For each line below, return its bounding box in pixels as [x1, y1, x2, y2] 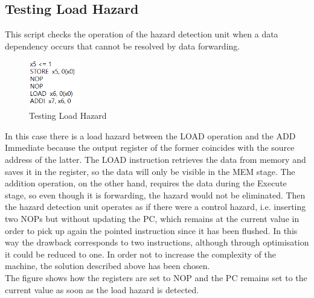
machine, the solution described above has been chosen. [5, 259, 210, 272]
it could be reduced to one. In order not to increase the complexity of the [5, 247, 276, 260]
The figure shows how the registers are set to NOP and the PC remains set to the [5, 271, 307, 284]
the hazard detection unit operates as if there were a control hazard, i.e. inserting [5, 200, 306, 213]
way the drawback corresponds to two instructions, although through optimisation [5, 236, 309, 249]
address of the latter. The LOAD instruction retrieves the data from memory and [5, 153, 306, 166]
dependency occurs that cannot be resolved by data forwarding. [5, 39, 240, 52]
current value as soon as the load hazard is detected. [5, 283, 199, 296]
